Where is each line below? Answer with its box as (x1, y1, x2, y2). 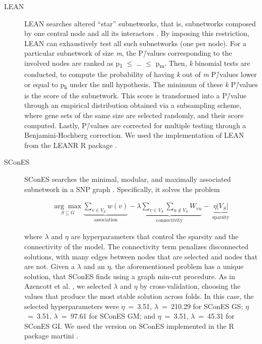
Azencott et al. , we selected (24, 281, 111, 291)
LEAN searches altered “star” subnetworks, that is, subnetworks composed (24, 18, 256, 28)
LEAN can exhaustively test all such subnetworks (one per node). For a (24, 37, 246, 48)
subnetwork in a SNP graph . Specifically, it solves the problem (24, 183, 220, 194)
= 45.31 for (198, 311, 235, 321)
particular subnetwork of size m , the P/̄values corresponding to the (24, 48, 232, 58)
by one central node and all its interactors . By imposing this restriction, (24, 28, 249, 39)
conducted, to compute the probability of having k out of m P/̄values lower (24, 69, 257, 80)
